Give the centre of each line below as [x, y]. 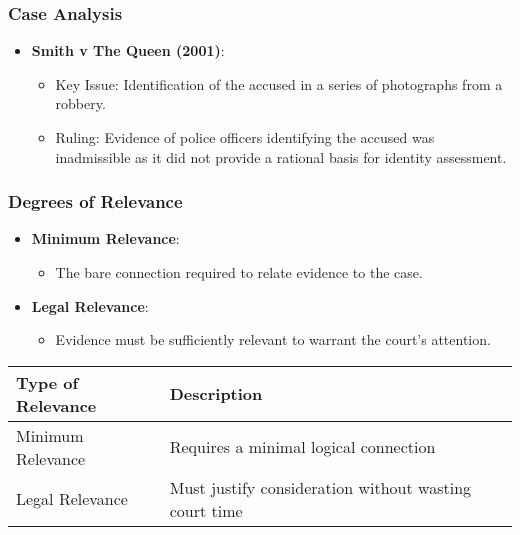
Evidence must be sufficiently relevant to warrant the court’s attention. [273, 339]
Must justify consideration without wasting [320, 487]
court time [206, 510]
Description [216, 394]
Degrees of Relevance [95, 201]
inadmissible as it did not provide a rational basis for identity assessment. [281, 156]
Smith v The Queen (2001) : [128, 50]
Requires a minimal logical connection [302, 447]
